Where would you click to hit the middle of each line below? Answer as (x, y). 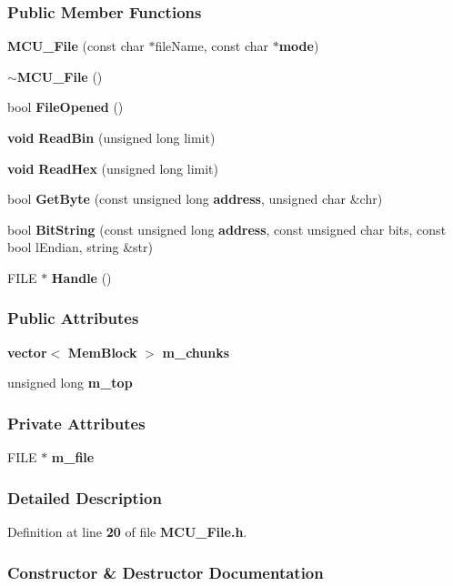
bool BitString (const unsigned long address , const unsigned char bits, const (227, 229)
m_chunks (196, 352)
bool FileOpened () (65, 107)
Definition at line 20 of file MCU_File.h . (127, 531)
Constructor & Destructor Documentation (166, 572)
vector (27, 352)
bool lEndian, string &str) (80, 247)
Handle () (81, 277)
